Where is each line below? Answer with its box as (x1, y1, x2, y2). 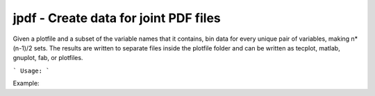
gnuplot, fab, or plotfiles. (12, 54, 83, 62)
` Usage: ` (12, 66, 50, 75)
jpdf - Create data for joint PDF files (12, 10, 222, 26)
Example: (12, 79, 40, 88)
